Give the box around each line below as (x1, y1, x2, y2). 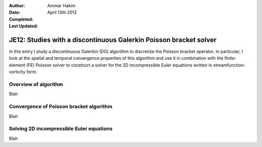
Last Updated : (9, 23, 38, 29)
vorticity (9, 69, 26, 75)
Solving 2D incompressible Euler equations (9, 125, 113, 132)
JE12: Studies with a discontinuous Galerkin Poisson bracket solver (9, 35, 217, 44)
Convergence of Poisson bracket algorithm (9, 103, 113, 110)
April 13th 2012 (47, 10, 77, 16)
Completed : (9, 16, 33, 22)
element (9, 62, 25, 68)
